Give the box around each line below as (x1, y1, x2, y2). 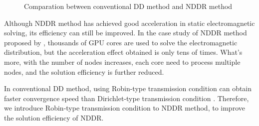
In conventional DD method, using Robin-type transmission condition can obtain (4, 83, 252, 94)
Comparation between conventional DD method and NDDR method (24, 1, 233, 11)
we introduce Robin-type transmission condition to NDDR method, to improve (4, 103, 245, 113)
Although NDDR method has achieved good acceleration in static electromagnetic (4, 17, 255, 28)
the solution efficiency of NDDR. (4, 112, 104, 123)
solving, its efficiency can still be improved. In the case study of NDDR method (4, 27, 247, 38)
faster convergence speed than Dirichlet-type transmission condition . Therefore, (4, 93, 249, 103)
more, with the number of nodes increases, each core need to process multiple (4, 56, 241, 67)
